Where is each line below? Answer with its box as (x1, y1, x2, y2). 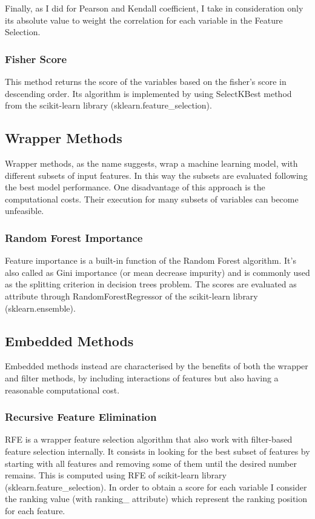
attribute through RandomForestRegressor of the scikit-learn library (5, 289, 258, 302)
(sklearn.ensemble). (5, 301, 76, 314)
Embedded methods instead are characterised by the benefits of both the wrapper (5, 360, 308, 372)
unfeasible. (5, 204, 44, 217)
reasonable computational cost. (5, 383, 120, 396)
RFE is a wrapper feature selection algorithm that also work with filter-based (5, 433, 293, 446)
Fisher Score (5, 51, 67, 66)
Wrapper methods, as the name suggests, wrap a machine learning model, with (5, 156, 298, 169)
